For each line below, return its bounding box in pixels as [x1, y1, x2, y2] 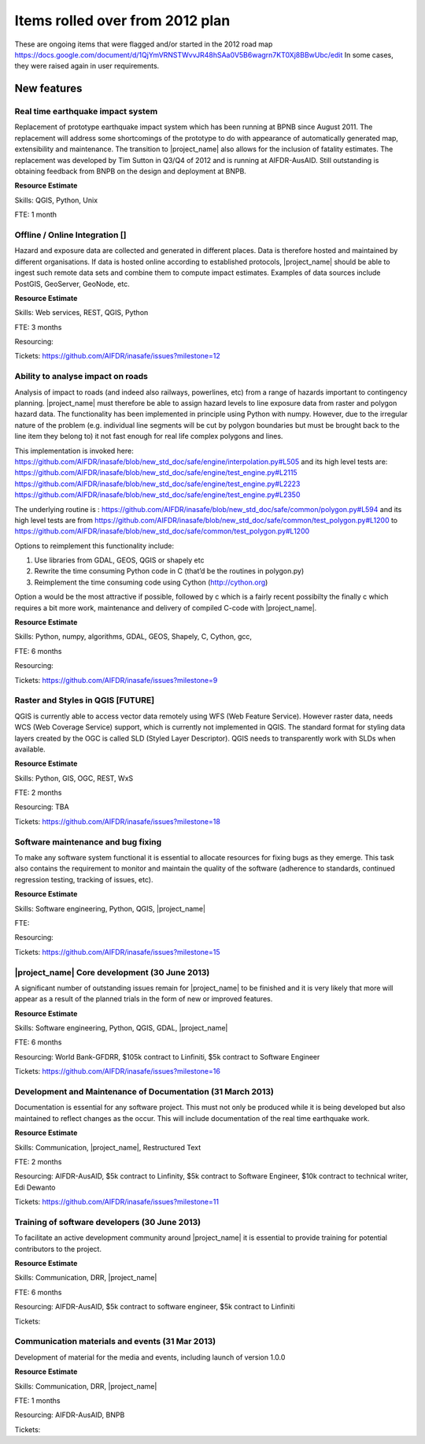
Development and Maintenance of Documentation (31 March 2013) [14, 1086, 275, 1097]
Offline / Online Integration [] [14, 229, 127, 240]
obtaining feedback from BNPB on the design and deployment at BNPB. [14, 166, 247, 176]
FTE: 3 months [14, 322, 62, 332]
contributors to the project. [14, 1244, 102, 1253]
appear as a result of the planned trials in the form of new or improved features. [14, 994, 273, 1004]
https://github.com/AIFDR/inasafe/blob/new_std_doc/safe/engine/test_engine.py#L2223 [14, 479, 301, 488]
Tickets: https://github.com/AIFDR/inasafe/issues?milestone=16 [14, 1067, 220, 1076]
